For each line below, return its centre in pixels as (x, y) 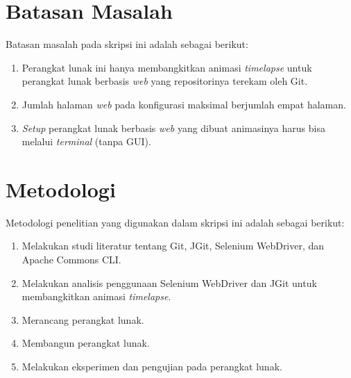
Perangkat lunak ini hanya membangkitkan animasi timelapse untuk (167, 67)
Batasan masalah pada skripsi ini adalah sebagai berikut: (127, 44)
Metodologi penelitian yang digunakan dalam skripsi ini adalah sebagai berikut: (175, 222)
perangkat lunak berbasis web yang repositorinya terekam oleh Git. (165, 81)
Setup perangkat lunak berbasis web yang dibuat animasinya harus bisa (173, 128)
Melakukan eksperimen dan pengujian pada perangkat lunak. (152, 366)
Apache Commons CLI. (71, 259)
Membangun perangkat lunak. (86, 343)
